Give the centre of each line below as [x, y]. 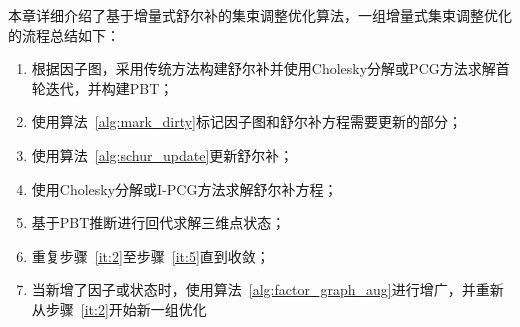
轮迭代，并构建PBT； [102, 87]
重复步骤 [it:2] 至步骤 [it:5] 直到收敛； [150, 255]
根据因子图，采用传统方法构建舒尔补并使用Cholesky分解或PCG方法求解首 [270, 68]
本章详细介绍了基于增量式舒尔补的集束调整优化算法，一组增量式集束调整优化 [260, 15]
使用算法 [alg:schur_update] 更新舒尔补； [162, 154]
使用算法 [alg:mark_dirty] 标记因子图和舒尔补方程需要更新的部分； [247, 121]
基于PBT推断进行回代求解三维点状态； [158, 222]
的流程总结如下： [64, 34]
